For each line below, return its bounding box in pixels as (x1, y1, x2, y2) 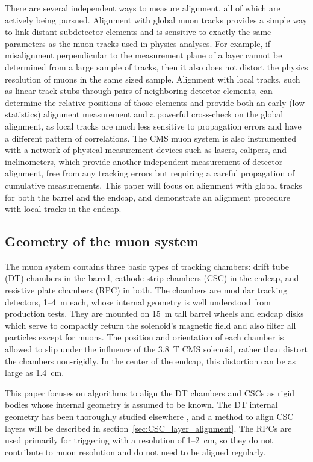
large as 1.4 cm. (5, 366, 64, 379)
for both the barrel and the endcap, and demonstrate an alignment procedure (5, 190, 291, 203)
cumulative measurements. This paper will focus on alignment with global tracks (5, 178, 302, 191)
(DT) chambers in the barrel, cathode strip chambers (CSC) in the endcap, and (5, 272, 299, 284)
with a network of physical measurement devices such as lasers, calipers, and (5, 143, 287, 156)
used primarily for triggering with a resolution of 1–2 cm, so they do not (5, 434, 273, 446)
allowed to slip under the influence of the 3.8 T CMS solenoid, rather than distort (5, 343, 308, 355)
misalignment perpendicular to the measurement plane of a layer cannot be (5, 49, 282, 61)
